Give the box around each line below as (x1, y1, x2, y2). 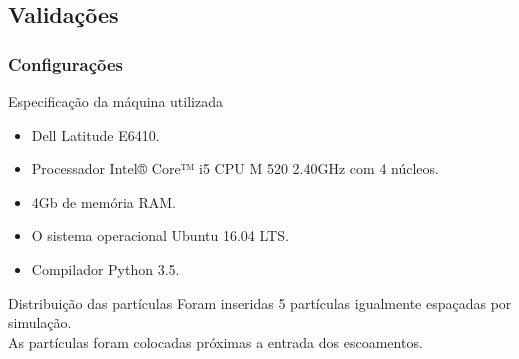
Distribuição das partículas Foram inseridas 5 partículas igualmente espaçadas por (8, 292, 512, 313)
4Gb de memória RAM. (31, 191, 177, 212)
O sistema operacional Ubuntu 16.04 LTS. (31, 225, 289, 246)
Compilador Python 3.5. (31, 258, 180, 279)
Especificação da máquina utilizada (8, 91, 223, 111)
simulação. (8, 312, 72, 333)
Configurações (8, 51, 124, 76)
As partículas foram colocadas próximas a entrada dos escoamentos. (8, 331, 423, 352)
